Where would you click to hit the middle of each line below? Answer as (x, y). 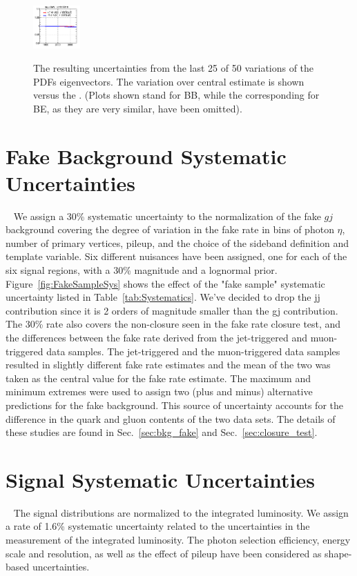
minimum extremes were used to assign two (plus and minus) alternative (159, 391)
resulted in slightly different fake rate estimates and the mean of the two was (168, 365)
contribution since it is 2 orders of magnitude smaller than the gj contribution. (172, 310)
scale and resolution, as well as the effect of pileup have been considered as (164, 553)
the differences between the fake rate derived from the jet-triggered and (156, 337)
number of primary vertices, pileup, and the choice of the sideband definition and (177, 242)
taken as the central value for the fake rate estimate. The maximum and (158, 378)
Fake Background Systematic (146, 156)
